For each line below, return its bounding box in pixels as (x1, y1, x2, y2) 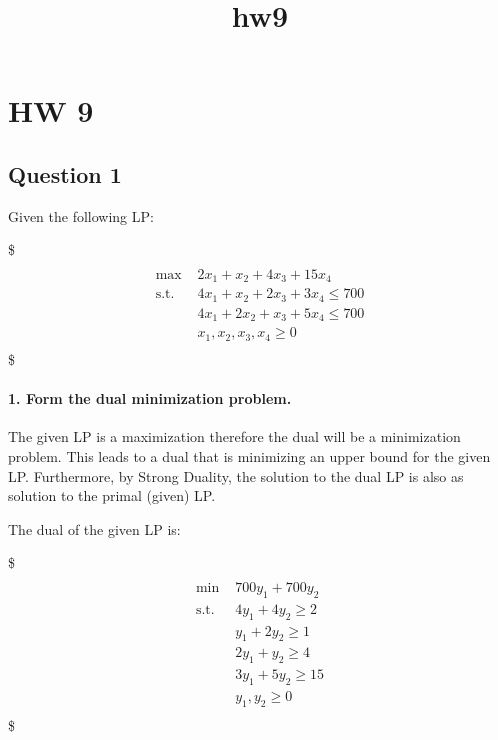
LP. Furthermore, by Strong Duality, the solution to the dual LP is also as (8, 465, 464, 486)
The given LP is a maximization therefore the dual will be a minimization (8, 426, 461, 447)
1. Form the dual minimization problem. (8, 388, 292, 409)
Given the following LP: (8, 205, 154, 226)
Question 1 (8, 158, 122, 189)
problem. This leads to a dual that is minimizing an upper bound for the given (8, 445, 491, 466)
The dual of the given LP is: (8, 518, 181, 539)
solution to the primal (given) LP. (8, 485, 216, 506)
